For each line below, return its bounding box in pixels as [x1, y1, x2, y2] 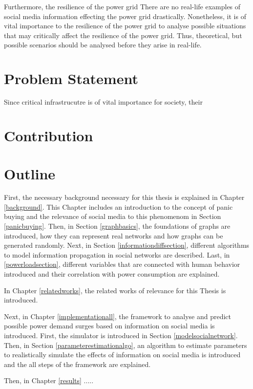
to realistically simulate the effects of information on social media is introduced [4, 349, 241, 360]
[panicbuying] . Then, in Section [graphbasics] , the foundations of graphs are [4, 220, 231, 231]
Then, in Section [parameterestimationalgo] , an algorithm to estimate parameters [4, 340, 247, 350]
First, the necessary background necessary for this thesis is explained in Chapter [4, 192, 245, 202]
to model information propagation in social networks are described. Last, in [4, 249, 230, 259]
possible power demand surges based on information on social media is [4, 321, 215, 331]
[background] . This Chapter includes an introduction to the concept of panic [4, 201, 233, 212]
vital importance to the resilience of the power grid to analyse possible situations [4, 21, 246, 31]
